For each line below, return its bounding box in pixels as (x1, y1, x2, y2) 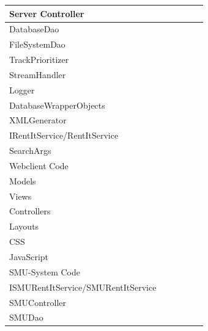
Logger (9, 83, 35, 96)
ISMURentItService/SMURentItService (9, 280, 157, 293)
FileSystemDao (9, 38, 65, 51)
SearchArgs (9, 144, 51, 157)
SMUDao (9, 311, 43, 324)
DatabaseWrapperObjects (9, 98, 105, 111)
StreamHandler (9, 68, 66, 81)
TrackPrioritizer (9, 53, 69, 66)
